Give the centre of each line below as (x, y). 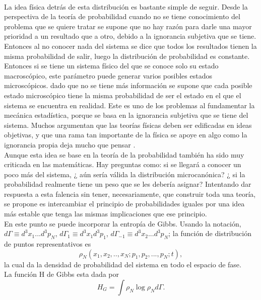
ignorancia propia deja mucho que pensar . (70, 144)
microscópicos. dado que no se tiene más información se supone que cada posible (128, 85)
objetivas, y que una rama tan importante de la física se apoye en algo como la (126, 135)
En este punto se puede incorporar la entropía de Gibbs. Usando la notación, (123, 223)
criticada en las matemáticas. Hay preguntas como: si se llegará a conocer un (123, 164)
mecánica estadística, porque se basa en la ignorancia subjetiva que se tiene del (126, 115)
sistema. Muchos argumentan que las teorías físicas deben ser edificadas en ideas (128, 125)
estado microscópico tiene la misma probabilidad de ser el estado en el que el (123, 95)
